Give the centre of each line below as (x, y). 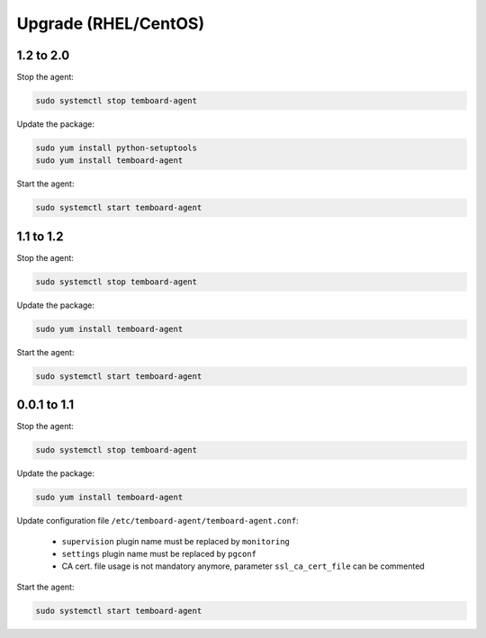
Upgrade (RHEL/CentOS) (111, 23)
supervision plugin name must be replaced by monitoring (175, 541)
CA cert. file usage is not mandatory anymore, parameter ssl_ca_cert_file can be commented (243, 566)
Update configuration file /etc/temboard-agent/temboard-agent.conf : (157, 521)
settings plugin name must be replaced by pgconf (159, 554)
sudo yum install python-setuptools (117, 148)
